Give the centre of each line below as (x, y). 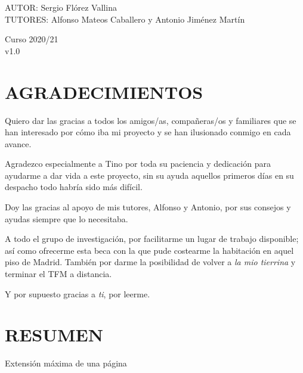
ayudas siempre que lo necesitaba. (67, 218)
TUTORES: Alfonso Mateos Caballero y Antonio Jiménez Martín (125, 19)
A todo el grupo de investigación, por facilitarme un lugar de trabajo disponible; (152, 239)
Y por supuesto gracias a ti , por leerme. (78, 293)
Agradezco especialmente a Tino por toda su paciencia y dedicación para (138, 164)
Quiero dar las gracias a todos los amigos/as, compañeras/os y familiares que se (151, 120)
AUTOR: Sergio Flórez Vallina (61, 7)
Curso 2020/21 (32, 39)
